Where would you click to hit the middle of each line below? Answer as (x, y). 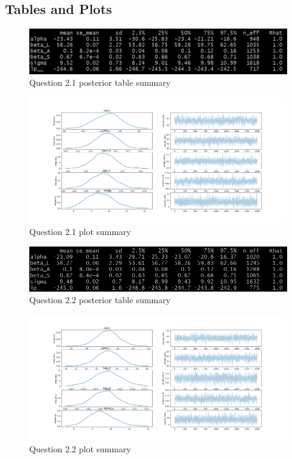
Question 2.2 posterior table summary (100, 300)
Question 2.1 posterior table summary (100, 82)
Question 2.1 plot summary (80, 231)
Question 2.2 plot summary (80, 449)
